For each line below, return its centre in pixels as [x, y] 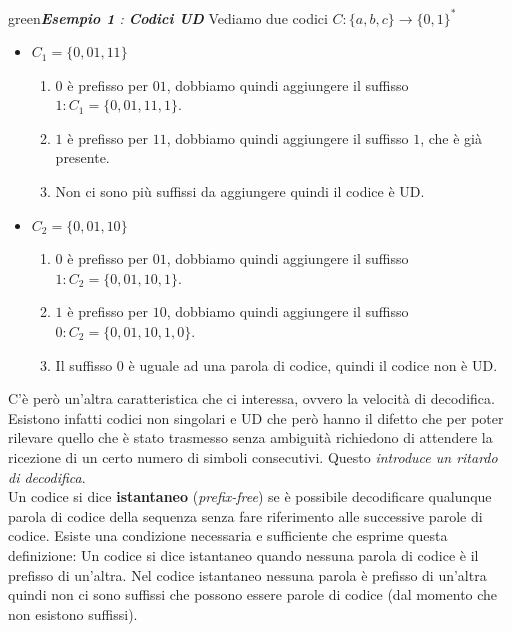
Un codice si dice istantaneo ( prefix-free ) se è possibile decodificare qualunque [250, 496]
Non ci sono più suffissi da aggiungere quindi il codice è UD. [240, 191]
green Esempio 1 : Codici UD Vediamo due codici [168, 17]
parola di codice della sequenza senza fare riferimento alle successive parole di [245, 515]
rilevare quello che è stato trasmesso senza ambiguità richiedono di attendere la [250, 437]
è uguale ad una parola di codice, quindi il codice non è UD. [313, 364]
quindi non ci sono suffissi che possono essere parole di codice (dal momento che [253, 594]
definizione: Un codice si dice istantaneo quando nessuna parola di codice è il [243, 554]
